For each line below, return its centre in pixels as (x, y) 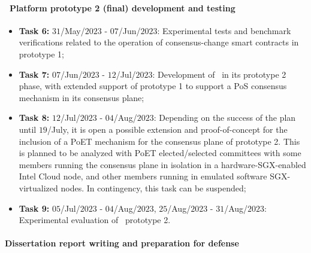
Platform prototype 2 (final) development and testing (123, 7)
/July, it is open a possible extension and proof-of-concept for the (167, 129)
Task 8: (34, 118)
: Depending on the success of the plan (225, 118)
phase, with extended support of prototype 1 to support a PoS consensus (153, 86)
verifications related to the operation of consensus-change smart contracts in (159, 42)
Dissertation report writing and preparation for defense (122, 243)
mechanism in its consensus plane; (81, 97)
